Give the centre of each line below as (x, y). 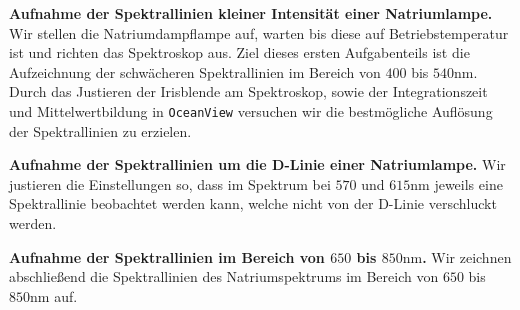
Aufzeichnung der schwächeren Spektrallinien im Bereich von (195, 71)
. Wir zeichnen (467, 256)
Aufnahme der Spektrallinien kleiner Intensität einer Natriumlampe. (251, 13)
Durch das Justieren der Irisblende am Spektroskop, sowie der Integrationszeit (248, 91)
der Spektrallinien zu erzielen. (100, 130)
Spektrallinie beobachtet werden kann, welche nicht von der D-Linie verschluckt (253, 203)
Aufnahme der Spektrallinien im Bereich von (167, 256)
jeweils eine (468, 183)
